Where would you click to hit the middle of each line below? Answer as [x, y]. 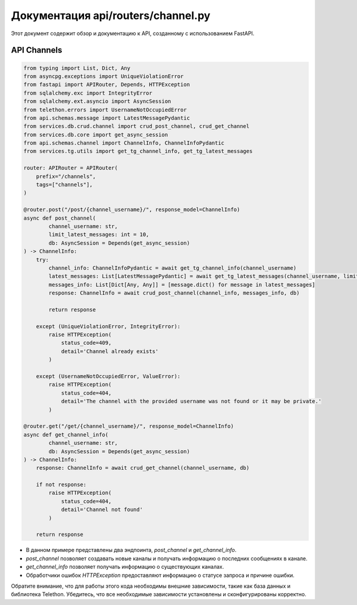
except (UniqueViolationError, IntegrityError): [108, 326]
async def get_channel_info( [66, 434]
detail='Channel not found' [102, 510]
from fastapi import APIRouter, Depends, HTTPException [107, 85]
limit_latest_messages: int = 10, [99, 235]
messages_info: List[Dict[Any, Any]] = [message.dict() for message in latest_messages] [182, 285]
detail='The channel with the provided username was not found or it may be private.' [191, 401]
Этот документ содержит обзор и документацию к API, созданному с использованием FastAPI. [133, 33]
